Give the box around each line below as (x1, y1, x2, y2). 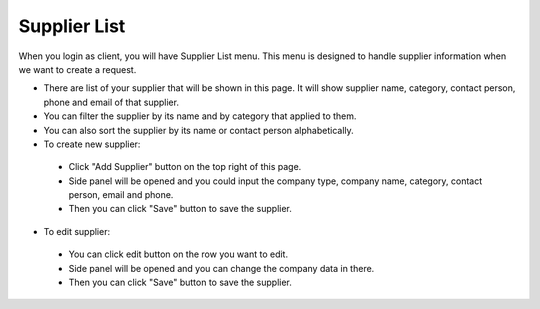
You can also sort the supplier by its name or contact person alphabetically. (43, 124, 354, 136)
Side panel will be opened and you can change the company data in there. (68, 262, 375, 274)
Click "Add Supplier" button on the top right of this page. (68, 161, 302, 173)
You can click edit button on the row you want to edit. (68, 248, 289, 260)
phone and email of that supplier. (43, 96, 180, 108)
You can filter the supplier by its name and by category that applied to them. (43, 110, 357, 122)
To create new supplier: (43, 138, 141, 150)
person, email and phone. (68, 189, 174, 201)
